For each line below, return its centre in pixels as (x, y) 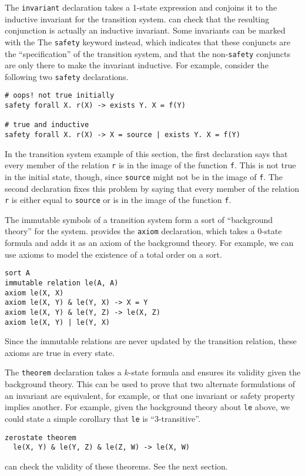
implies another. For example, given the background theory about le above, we (148, 407)
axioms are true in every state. (60, 352)
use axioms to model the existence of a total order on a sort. (113, 254)
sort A (17, 273)
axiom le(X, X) (34, 293)
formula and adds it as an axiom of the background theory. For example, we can (149, 243)
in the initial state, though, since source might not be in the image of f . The (144, 176)
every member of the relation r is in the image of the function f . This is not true (150, 165)
